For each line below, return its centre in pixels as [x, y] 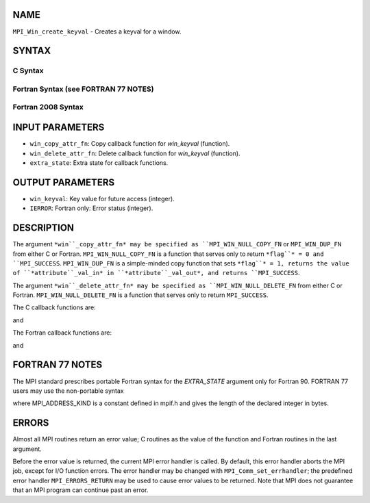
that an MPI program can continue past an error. [81, 490]
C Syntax [28, 70]
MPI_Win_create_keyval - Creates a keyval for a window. [97, 31]
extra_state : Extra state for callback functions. [99, 163]
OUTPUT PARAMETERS [64, 182]
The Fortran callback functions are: [62, 333]
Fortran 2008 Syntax [48, 107]
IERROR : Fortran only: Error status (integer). [91, 208]
